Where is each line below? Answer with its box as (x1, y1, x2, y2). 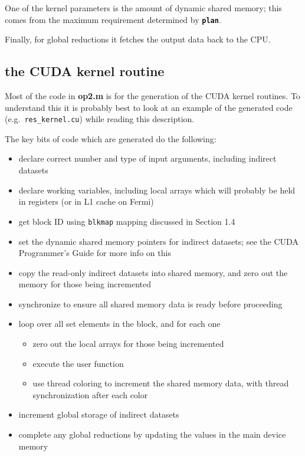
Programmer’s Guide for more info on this (18, 247, 171, 259)
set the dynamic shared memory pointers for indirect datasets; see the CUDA (18, 235, 299, 247)
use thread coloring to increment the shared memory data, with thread (32, 377, 289, 389)
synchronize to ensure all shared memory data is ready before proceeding (18, 297, 283, 310)
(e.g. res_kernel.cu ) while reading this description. (5, 113, 195, 125)
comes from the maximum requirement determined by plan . (5, 13, 221, 25)
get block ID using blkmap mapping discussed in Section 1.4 (18, 215, 235, 227)
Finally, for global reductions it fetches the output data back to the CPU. (5, 33, 271, 45)
